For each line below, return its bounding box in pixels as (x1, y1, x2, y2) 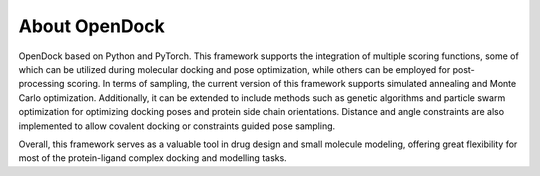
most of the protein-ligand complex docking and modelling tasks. (18, 152, 287, 164)
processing (18, 78, 65, 90)
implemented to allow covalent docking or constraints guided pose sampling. (18, 120, 336, 132)
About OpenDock (18, 15, 165, 37)
